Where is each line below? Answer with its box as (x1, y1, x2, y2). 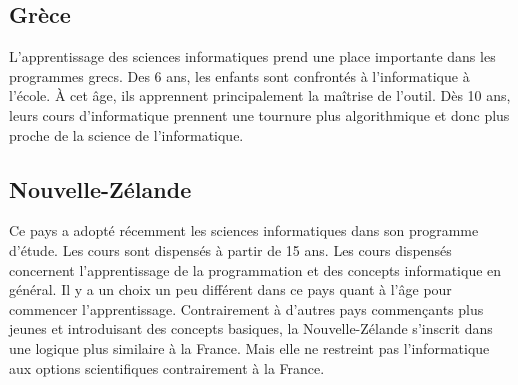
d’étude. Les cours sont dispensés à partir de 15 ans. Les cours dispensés (9, 239, 452, 260)
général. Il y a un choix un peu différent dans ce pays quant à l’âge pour (9, 279, 452, 300)
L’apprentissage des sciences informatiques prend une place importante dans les (9, 46, 496, 67)
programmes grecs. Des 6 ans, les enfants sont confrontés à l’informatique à (9, 65, 470, 86)
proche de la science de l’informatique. (9, 124, 244, 145)
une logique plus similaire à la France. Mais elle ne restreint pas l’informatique (9, 337, 490, 358)
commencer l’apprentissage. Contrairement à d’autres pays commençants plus (9, 298, 484, 319)
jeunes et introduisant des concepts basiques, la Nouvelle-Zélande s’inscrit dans (9, 318, 493, 339)
